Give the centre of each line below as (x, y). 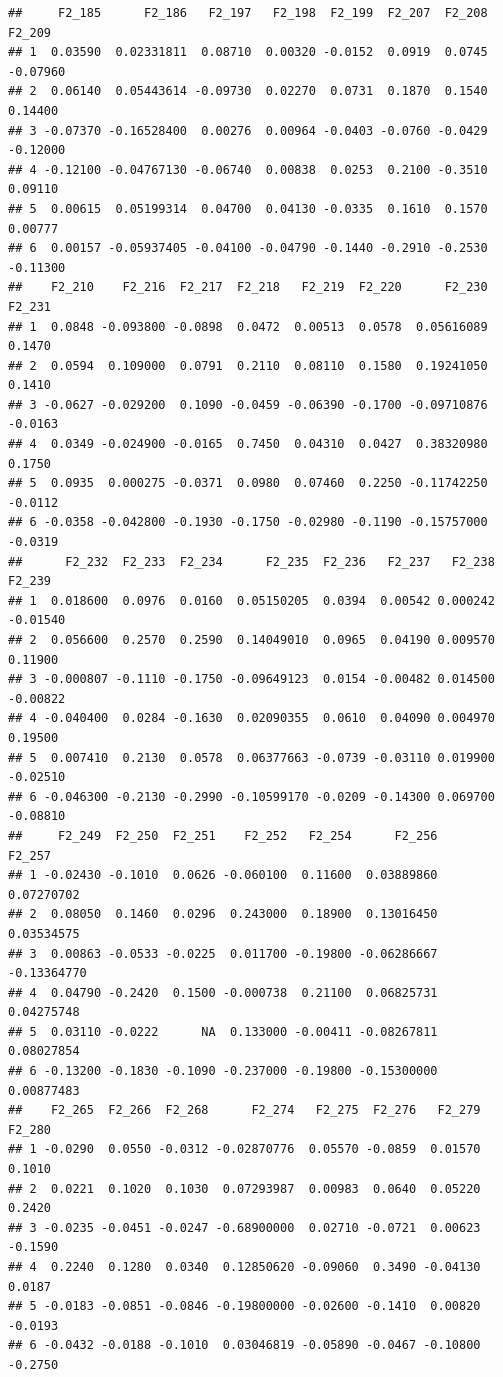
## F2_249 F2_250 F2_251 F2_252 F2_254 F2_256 (223, 835)
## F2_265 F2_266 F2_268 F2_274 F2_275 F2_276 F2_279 (244, 1110)
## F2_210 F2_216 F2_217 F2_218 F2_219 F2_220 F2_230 (248, 287)
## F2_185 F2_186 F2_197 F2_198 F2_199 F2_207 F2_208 (248, 13)
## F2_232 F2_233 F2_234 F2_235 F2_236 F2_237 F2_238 (251, 561)
